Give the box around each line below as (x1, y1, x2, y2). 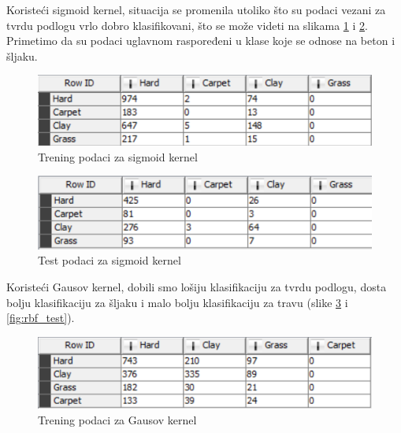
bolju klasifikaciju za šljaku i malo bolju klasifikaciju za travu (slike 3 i (6, 294, 348, 310)
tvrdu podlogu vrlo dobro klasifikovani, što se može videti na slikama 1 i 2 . (6, 17, 368, 33)
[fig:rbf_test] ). (6, 309, 75, 326)
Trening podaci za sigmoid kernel (38, 148, 198, 165)
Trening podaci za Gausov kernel (38, 411, 197, 427)
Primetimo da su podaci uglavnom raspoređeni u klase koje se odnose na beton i (6, 32, 395, 49)
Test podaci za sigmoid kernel (38, 252, 181, 268)
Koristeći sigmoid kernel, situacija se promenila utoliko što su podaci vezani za (6, 2, 386, 17)
